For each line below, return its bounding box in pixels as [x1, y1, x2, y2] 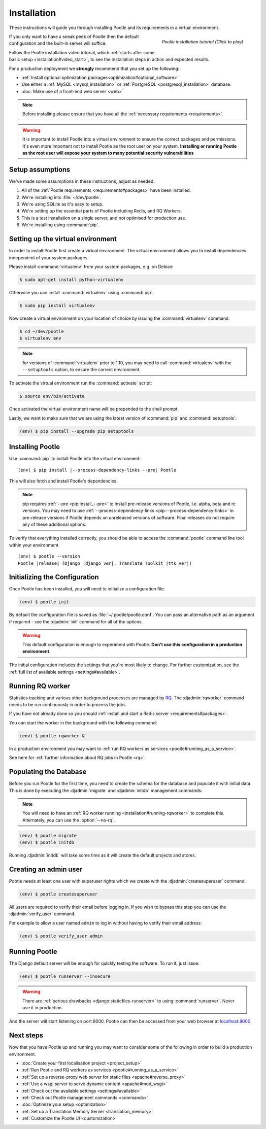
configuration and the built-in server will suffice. [9, 40, 107, 46]
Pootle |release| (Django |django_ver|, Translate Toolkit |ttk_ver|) [18, 560, 192, 566]
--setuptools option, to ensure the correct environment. [22, 367, 141, 373]
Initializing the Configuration [9, 573, 99, 582]
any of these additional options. [22, 521, 87, 527]
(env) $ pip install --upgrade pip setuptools [19, 428, 134, 434]
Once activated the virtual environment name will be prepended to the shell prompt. [9, 406, 179, 412]
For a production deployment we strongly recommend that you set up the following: [9, 66, 180, 71]
